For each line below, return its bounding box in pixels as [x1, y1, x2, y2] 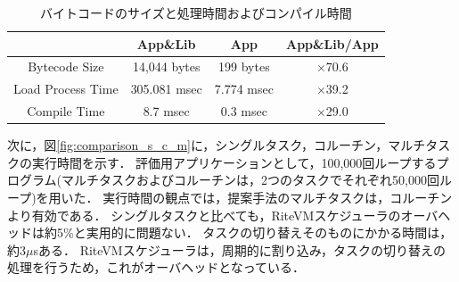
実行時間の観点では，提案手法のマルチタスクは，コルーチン [102, 188, 453, 206]
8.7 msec [143, 102, 190, 120]
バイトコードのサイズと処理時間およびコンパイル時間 [40, 4, 352, 21]
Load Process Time [13, 79, 119, 98]
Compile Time [27, 102, 105, 120]
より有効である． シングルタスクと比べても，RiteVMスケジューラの [7, 205, 401, 224]
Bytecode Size [28, 57, 104, 76]
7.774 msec [214, 79, 274, 98]
